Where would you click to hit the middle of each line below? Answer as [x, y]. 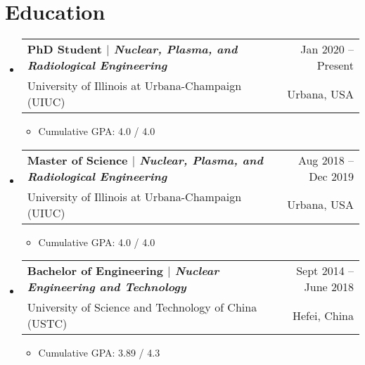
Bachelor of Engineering [95, 271]
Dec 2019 [331, 176]
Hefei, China [323, 315]
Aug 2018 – [326, 160]
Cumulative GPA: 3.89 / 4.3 [99, 353]
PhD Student [64, 49]
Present [335, 65]
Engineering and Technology [107, 287]
